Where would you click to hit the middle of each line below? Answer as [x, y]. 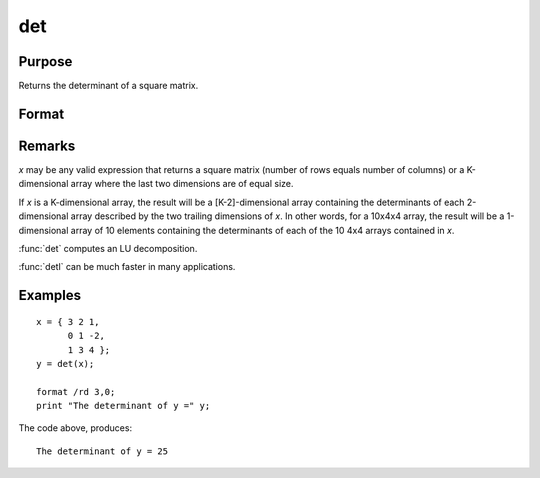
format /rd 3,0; [76, 391]
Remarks [47, 145]
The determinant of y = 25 [102, 451]
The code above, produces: [75, 428]
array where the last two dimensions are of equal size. [182, 184]
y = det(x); [65, 363]
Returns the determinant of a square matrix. [108, 86]
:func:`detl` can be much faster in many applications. [127, 267]
